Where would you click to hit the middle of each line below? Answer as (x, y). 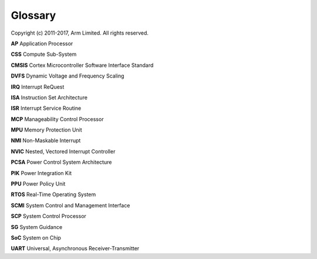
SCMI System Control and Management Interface (70, 205)
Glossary (33, 15)
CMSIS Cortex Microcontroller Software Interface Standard (82, 65)
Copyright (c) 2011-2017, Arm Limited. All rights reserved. (80, 33)
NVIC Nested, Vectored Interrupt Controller (63, 151)
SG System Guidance (37, 227)
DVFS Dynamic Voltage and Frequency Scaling (68, 76)
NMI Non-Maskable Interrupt (46, 140)
